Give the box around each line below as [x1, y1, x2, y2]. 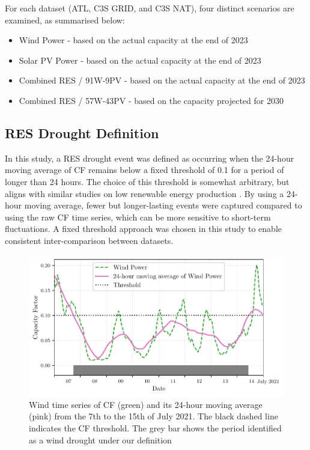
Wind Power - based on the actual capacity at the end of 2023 [19, 34, 248, 46]
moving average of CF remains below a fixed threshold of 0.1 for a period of [5, 163, 284, 176]
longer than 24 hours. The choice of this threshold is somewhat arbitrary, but [5, 175, 290, 187]
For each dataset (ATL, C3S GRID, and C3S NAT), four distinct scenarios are [5, 2, 294, 14]
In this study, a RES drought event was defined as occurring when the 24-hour [5, 151, 294, 164]
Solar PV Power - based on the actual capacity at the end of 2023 [19, 53, 261, 66]
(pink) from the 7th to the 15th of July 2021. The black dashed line [29, 410, 278, 422]
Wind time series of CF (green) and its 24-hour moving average [29, 398, 263, 410]
